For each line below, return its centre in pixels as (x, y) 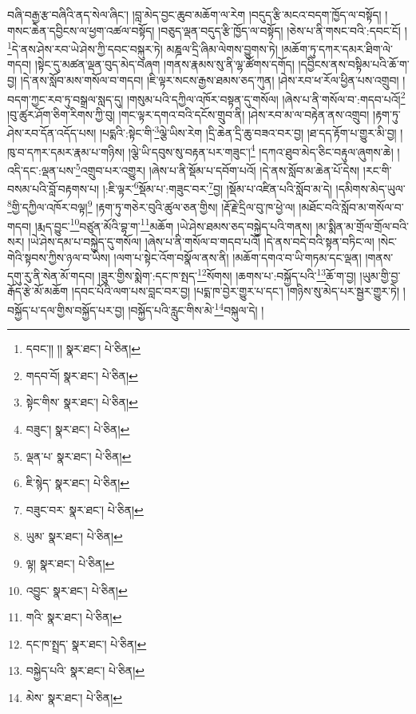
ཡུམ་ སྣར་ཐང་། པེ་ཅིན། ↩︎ (74, 536)
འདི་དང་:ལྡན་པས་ (42, 170)
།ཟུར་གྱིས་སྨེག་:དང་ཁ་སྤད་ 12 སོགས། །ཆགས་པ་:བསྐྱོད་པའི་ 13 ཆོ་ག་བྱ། (227, 274)
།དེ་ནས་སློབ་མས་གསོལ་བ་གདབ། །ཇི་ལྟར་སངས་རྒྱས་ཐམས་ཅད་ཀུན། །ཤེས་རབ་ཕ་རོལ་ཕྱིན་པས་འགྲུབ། (210, 80)
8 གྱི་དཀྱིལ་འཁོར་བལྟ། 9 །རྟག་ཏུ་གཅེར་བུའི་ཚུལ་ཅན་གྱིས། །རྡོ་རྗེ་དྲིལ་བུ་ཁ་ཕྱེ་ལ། (151, 206)
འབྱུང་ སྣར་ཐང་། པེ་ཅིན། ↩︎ (77, 590)
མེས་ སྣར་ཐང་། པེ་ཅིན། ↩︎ (74, 697)
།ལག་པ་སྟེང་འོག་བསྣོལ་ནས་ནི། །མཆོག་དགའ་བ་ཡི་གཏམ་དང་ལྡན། (238, 257)
